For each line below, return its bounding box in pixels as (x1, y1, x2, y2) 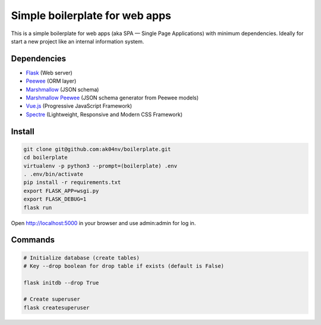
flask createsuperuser (23, 304, 90, 311)
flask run (23, 204, 52, 211)
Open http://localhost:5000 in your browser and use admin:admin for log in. (11, 219, 196, 226)
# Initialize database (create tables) (23, 254, 140, 261)
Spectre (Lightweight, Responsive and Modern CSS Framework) (26, 111, 183, 118)
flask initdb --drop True (23, 279, 99, 286)
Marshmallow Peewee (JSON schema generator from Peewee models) (26, 94, 199, 101)
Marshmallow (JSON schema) (26, 86, 99, 93)
